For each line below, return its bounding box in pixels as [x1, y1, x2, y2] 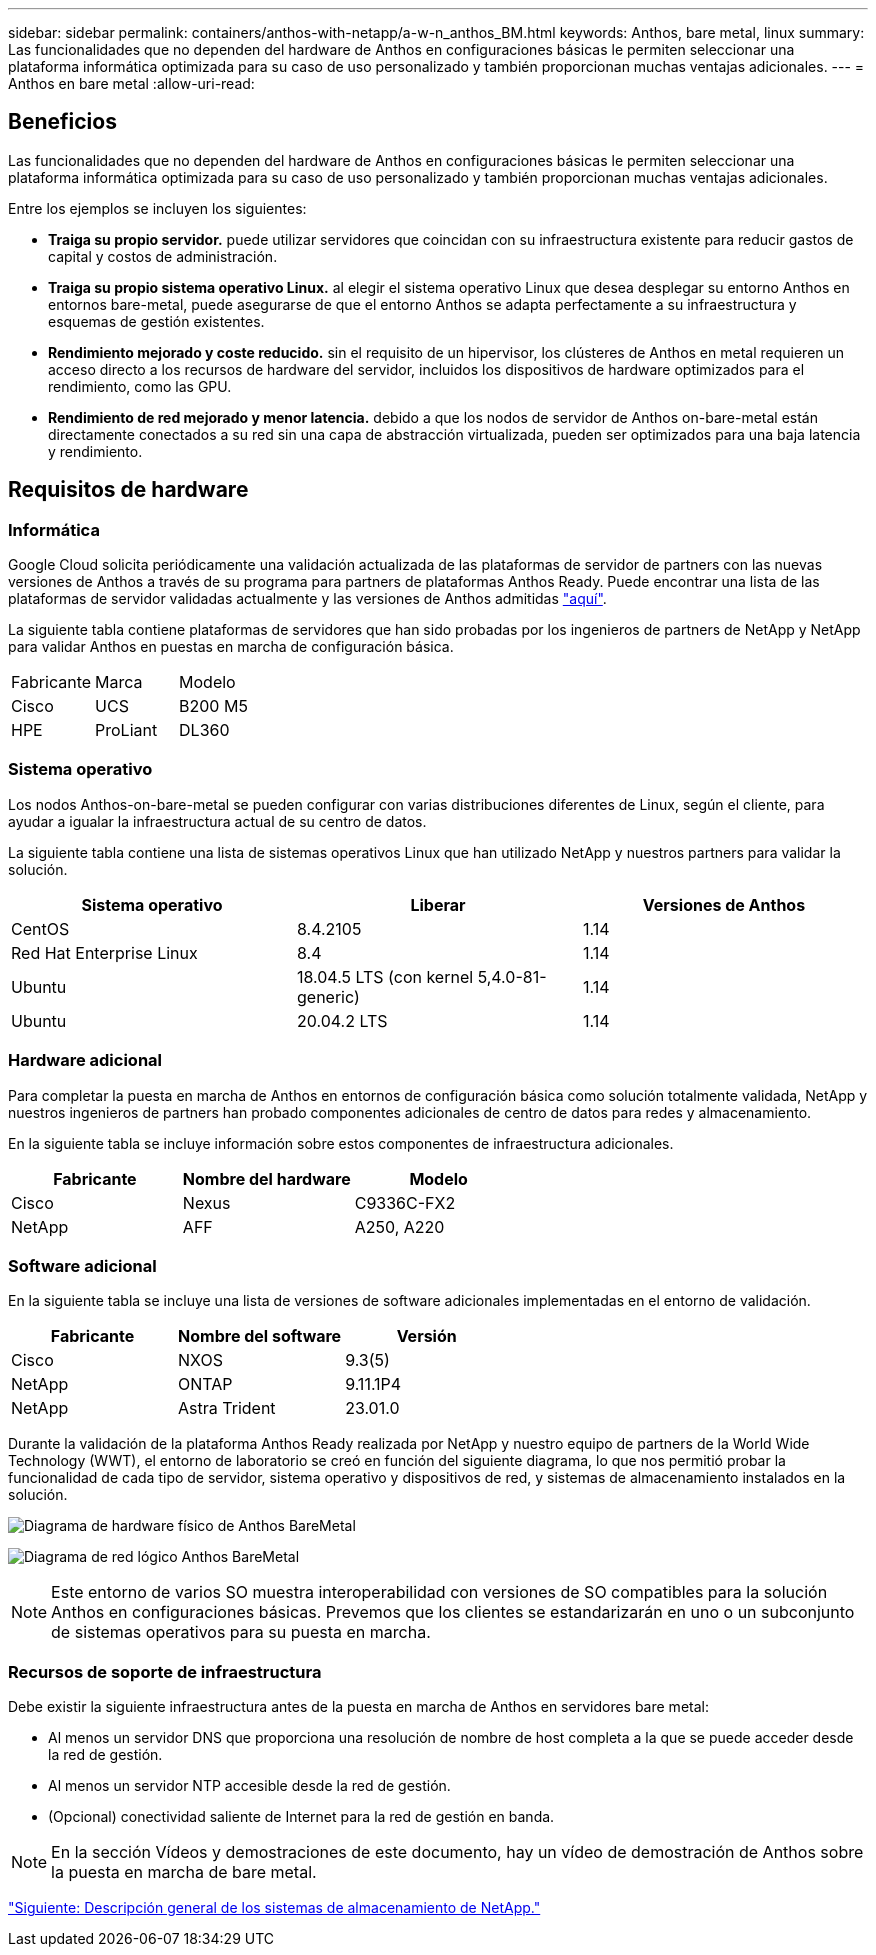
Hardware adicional [8, 1050, 162, 1071]
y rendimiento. [48, 442, 143, 460]
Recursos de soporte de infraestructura [8, 1661, 322, 1682]
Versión [396, 1326, 457, 1347]
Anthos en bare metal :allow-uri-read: [8, 75, 255, 92]
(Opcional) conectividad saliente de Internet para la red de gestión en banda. [48, 1808, 555, 1826]
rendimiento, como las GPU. [48, 377, 232, 395]
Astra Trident [178, 1398, 276, 1419]
